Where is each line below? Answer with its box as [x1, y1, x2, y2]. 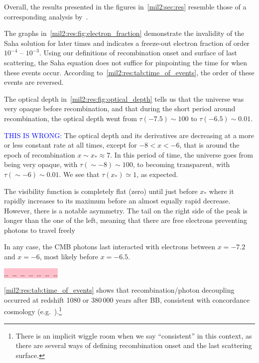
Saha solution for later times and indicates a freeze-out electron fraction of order [4, 37, 250, 48]
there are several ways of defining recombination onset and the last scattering [15, 340, 252, 351]
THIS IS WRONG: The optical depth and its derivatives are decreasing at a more [4, 130, 254, 140]
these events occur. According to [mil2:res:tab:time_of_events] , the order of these [4, 67, 255, 77]
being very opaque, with [4, 159, 78, 170]
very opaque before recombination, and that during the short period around [4, 103, 236, 114]
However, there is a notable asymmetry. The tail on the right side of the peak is [4, 205, 248, 215]
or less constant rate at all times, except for [4, 140, 137, 150]
